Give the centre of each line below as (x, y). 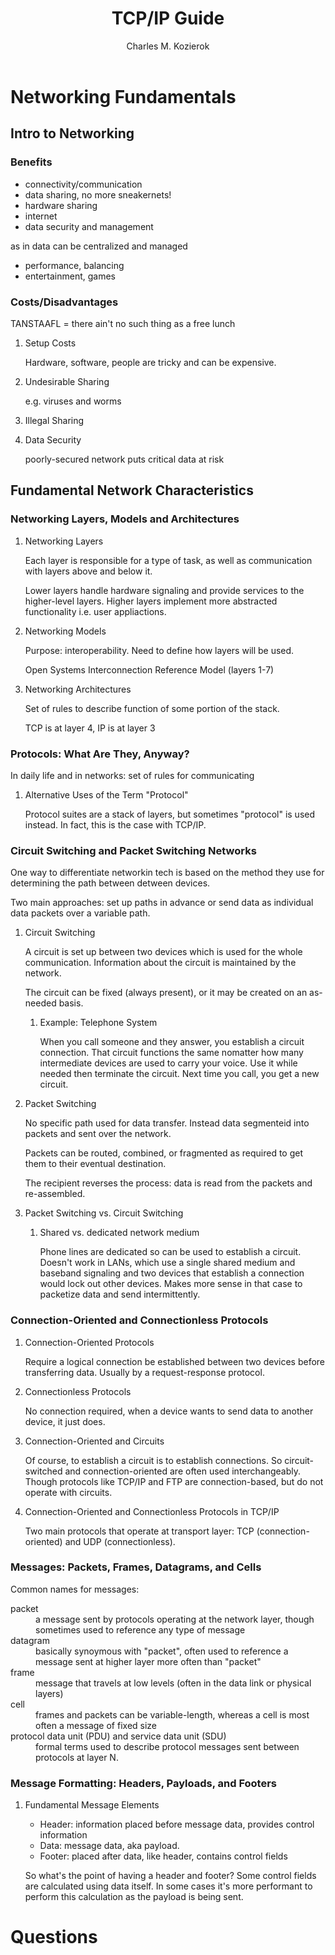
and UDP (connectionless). (120, 1541)
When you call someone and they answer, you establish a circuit (172, 1042)
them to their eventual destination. (95, 1164)
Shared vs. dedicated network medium (119, 1233)
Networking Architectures (78, 689)
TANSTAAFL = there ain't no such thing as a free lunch (123, 323)
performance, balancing (74, 265)
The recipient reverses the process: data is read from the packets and (168, 1183)
